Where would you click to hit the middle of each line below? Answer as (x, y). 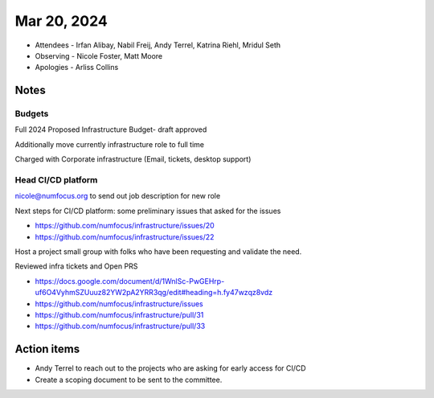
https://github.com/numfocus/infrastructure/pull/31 (119, 314)
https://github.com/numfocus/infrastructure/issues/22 (125, 236)
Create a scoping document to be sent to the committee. (129, 380)
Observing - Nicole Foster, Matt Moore (99, 55)
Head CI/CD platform (56, 180)
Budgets (32, 114)
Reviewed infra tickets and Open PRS (76, 266)
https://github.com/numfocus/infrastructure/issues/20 (125, 226)
